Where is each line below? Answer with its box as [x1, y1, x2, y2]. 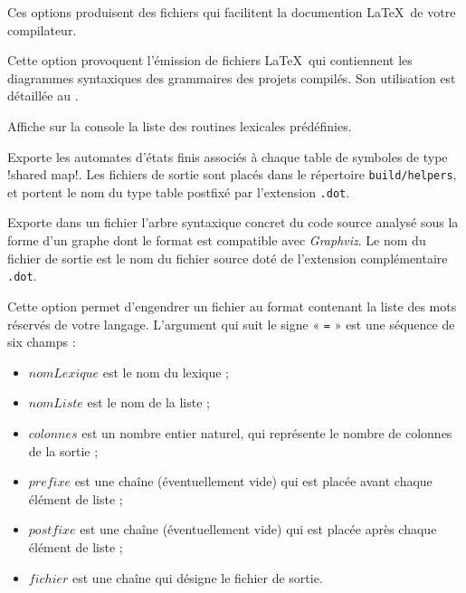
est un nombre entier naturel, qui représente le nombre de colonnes [81, 423, 452, 442]
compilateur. [7, 20, 77, 39]
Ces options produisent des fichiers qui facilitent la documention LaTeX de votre [7, 3, 456, 21]
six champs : [7, 332, 76, 351]
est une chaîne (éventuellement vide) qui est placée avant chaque [74, 472, 433, 491]
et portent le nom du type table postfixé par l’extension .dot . [7, 182, 350, 201]
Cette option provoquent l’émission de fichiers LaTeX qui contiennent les [7, 51, 413, 70]
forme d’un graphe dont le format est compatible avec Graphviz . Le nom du [7, 231, 426, 250]
